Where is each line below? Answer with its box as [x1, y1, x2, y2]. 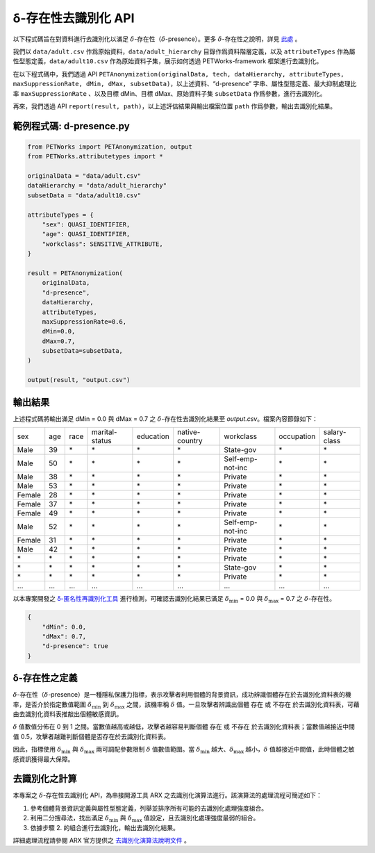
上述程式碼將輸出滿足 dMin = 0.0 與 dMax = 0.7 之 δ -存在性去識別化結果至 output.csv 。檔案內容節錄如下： [12, 414, 319, 423]
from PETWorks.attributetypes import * [27, 153, 163, 160]
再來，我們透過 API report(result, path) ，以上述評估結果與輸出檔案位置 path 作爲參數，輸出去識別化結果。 [12, 101, 337, 110]
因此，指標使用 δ [12, 745, 62, 754]
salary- [323, 427, 347, 437]
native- [177, 427, 201, 437]
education [136, 431, 169, 441]
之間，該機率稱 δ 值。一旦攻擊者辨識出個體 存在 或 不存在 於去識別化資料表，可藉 [126, 700, 360, 709]
